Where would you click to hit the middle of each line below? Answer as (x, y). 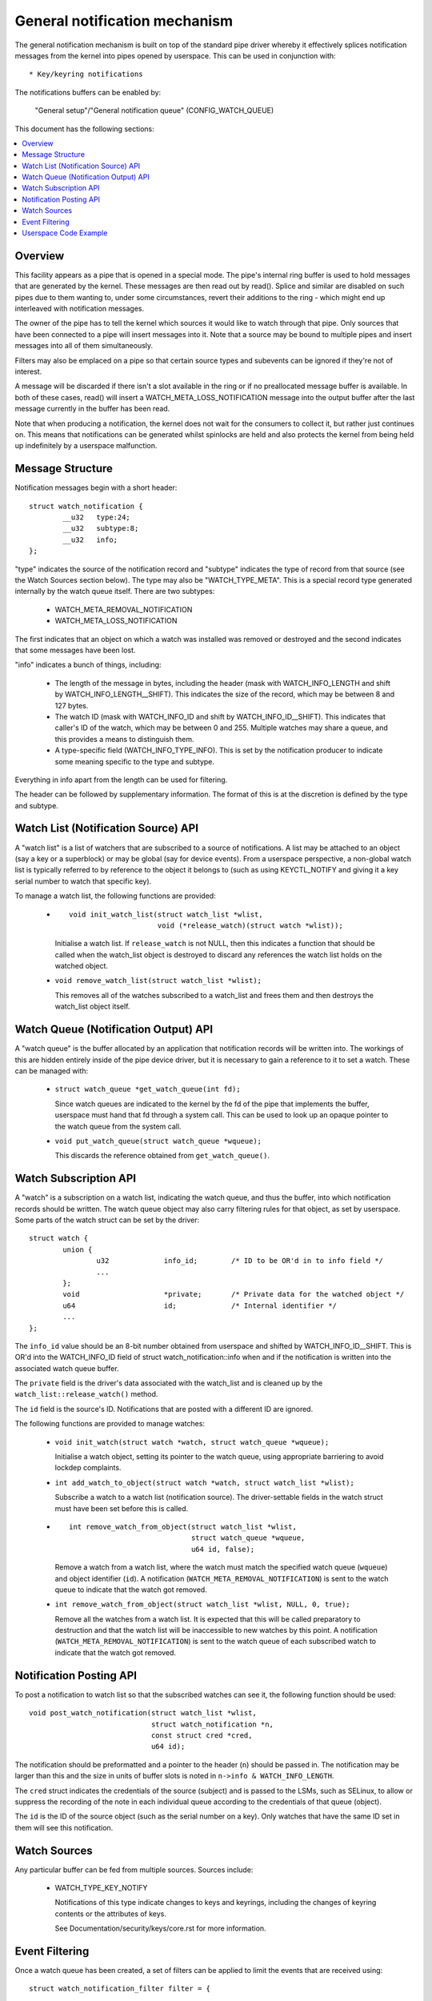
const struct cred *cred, (202, 1735)
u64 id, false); (223, 1549)
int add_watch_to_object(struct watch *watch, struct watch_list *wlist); (205, 1482)
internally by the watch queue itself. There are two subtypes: (115, 591)
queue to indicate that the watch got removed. (131, 1590)
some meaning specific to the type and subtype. (135, 761)
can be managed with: (52, 1071)
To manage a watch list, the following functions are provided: (115, 896)
